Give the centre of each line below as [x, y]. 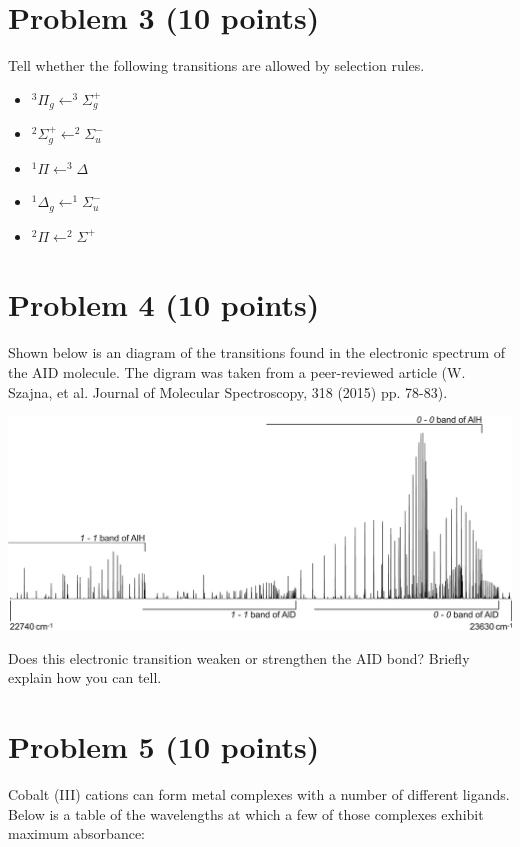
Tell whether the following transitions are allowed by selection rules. [216, 65]
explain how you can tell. [85, 677]
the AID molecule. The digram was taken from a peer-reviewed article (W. [237, 371]
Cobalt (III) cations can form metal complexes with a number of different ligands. [259, 794]
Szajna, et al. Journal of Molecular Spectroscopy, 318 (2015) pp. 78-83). [228, 391]
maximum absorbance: [77, 833]
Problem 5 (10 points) [164, 746]
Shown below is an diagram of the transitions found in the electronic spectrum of [257, 352]
